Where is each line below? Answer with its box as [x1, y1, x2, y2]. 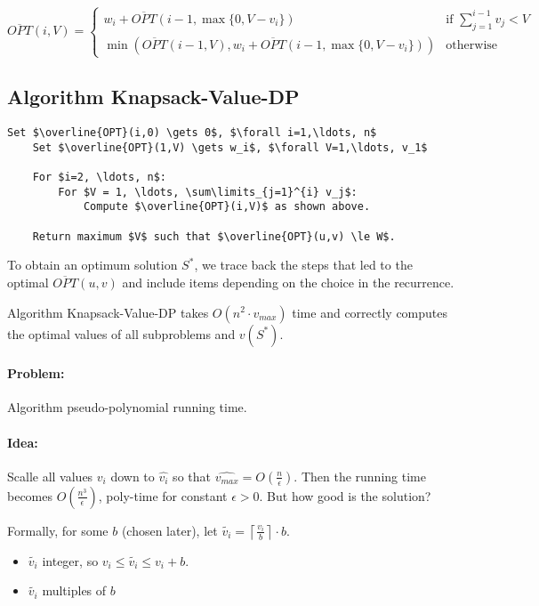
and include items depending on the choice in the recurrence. [122, 272, 455, 291]
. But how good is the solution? [259, 486, 431, 505]
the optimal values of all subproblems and [7, 324, 236, 343]
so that [173, 466, 211, 485]
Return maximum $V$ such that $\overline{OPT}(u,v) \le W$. [32, 230, 396, 243]
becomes [7, 486, 53, 505]
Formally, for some [7, 521, 109, 539]
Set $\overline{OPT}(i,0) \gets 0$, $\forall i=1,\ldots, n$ [7, 126, 377, 140]
